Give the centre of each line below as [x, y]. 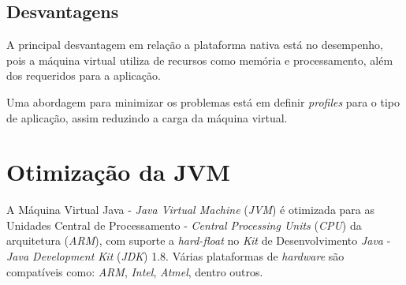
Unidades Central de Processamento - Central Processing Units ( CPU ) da [184, 225]
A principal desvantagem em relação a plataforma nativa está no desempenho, [195, 45]
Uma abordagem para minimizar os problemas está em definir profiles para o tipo [203, 101]
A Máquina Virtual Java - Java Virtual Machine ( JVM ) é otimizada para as [191, 210]
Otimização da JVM [118, 172]
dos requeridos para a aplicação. [84, 75]
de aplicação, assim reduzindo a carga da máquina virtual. [147, 117]
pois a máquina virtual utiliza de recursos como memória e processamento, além [200, 60]
